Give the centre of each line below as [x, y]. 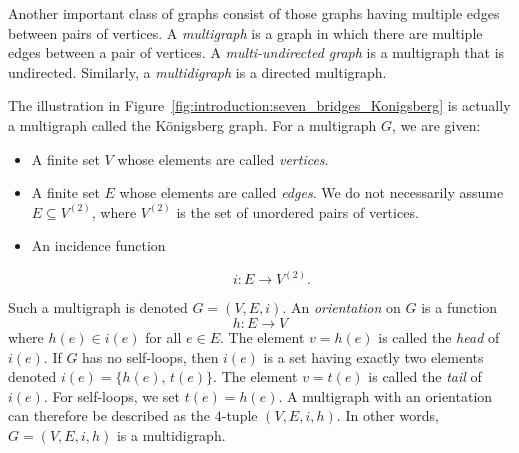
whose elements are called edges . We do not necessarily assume [311, 192]
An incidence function [98, 245]
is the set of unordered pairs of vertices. [297, 211]
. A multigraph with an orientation [385, 395]
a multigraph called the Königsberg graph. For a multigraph [192, 124]
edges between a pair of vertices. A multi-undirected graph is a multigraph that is [256, 52]
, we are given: [436, 124]
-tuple [239, 415]
